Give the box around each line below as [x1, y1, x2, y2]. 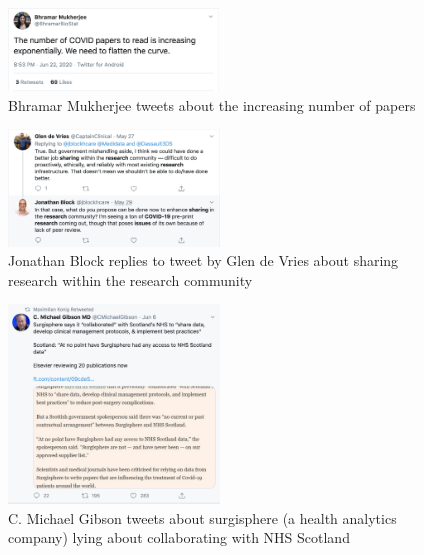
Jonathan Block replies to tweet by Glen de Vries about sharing [8, 250, 399, 271]
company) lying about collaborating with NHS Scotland [8, 527, 350, 548]
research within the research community [8, 269, 253, 290]
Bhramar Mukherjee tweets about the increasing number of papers [8, 94, 416, 115]
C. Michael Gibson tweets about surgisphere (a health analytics [8, 507, 397, 528]
